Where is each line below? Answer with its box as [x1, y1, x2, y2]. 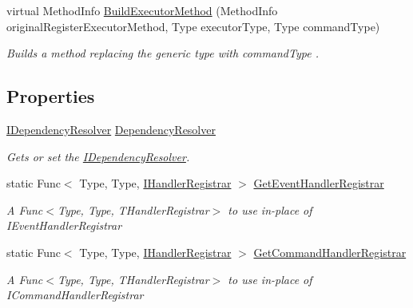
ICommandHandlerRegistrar [6, 286, 144, 303]
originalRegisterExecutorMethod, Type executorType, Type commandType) [6, 18, 380, 34]
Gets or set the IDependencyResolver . [6, 148, 190, 164]
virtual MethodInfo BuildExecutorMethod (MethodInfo [6, 2, 278, 18]
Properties [6, 84, 95, 109]
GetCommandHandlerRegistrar [253, 243, 407, 260]
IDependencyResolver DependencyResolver [6, 120, 216, 137]
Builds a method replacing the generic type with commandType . [6, 45, 319, 61]
